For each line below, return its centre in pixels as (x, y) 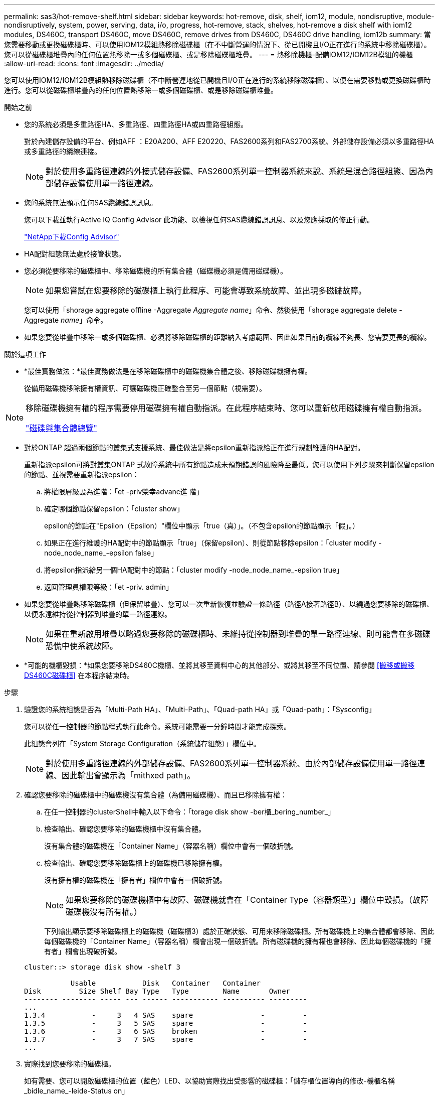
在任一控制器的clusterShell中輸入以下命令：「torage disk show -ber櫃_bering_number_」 (190, 812)
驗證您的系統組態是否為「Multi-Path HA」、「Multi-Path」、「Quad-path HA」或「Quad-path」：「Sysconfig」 (200, 709)
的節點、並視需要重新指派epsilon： (82, 474)
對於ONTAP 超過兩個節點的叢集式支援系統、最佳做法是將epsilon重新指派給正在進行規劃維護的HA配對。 (194, 447)
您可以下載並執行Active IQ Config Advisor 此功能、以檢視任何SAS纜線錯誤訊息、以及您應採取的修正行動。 (199, 220)
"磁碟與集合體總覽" (61, 428)
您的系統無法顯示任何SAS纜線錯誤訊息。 (91, 202)
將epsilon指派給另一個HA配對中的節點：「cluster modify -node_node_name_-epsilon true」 (194, 570)
